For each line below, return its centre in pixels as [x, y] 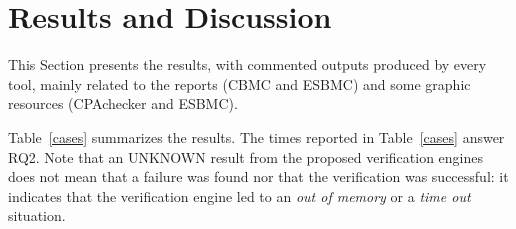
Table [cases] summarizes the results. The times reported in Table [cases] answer [256, 136]
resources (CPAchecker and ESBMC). [123, 103]
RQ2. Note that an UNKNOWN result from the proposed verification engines [246, 156]
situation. [37, 215]
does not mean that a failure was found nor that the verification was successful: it [258, 176]
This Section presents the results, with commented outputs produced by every [247, 64]
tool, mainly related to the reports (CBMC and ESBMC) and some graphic [239, 83]
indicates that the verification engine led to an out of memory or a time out [239, 195]
